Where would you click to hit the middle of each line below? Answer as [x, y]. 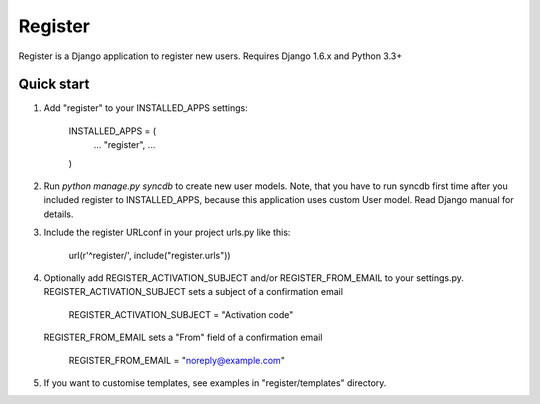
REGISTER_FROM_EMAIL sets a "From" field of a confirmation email [183, 337]
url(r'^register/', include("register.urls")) [149, 255]
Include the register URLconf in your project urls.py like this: [167, 232]
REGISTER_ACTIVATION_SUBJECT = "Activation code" [181, 314]
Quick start [54, 84]
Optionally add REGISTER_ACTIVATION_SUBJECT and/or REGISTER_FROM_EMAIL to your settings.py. [253, 277]
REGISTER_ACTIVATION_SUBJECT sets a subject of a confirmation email [193, 292]
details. [58, 214]
